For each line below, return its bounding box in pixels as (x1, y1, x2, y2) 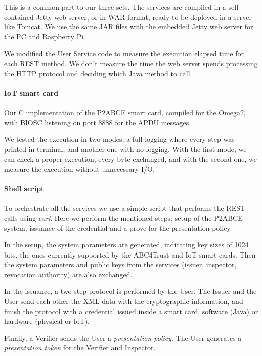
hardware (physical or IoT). (4, 316, 90, 326)
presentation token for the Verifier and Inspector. (4, 342, 156, 353)
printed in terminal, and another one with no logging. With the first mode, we (4, 143, 247, 154)
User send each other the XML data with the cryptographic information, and (4, 296, 243, 307)
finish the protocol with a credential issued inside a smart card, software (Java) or (4, 306, 258, 316)
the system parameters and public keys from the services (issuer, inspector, (4, 259, 237, 270)
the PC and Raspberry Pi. (4, 31, 85, 41)
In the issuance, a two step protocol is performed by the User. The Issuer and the (4, 286, 257, 296)
